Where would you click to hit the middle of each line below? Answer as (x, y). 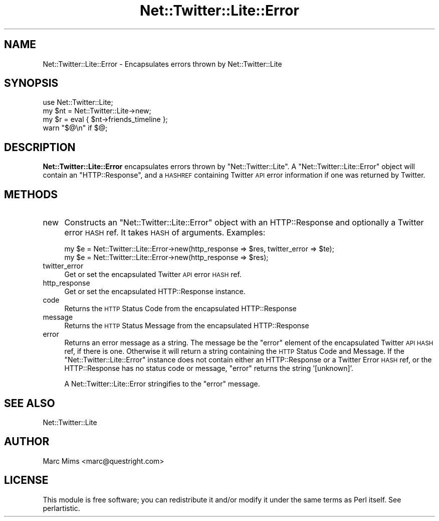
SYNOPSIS (31, 83)
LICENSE (26, 480)
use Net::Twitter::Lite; (78, 102)
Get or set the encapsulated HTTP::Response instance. (155, 292)
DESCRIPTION (40, 147)
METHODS (31, 194)
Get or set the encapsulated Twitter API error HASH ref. (153, 275)
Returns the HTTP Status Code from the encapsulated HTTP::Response (180, 309)
